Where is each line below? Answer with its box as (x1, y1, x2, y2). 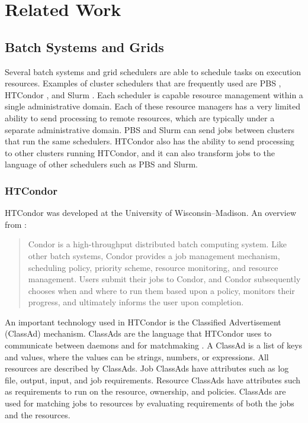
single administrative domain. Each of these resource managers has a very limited (5, 100, 300, 112)
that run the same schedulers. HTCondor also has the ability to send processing (5, 135, 294, 147)
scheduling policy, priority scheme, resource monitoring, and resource (28, 261, 278, 273)
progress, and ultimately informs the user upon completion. (28, 296, 244, 308)
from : (5, 218, 27, 230)
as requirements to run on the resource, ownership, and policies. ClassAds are (5, 385, 286, 398)
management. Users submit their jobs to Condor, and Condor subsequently (28, 273, 301, 285)
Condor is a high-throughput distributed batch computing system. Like (28, 238, 287, 250)
